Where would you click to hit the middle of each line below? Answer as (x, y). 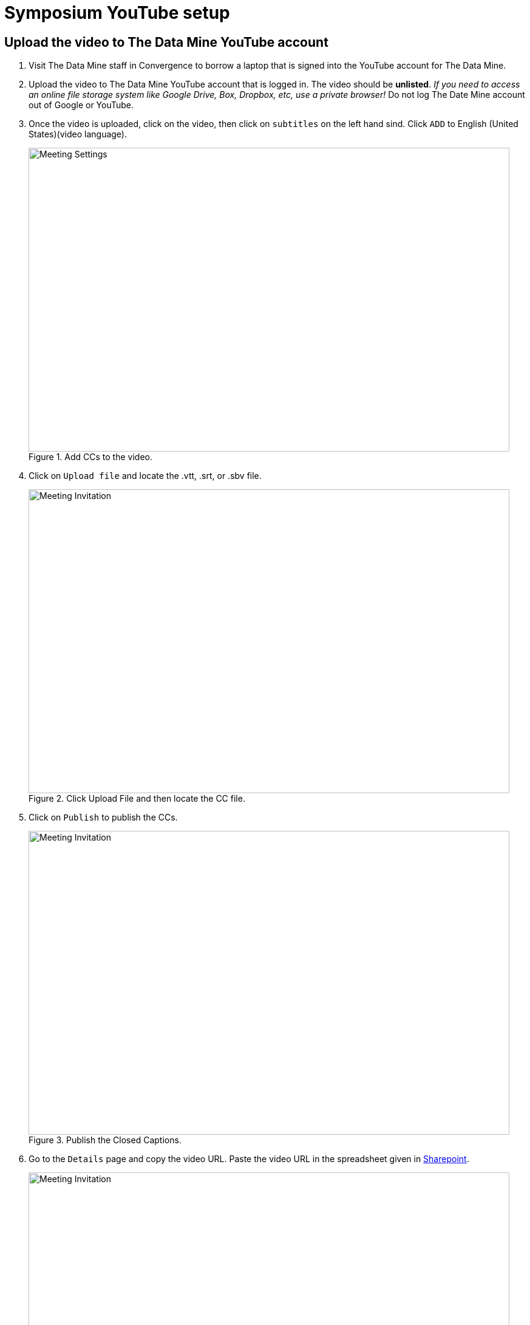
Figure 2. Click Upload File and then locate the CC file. (137, 799)
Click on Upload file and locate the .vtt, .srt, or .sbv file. (145, 476)
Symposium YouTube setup (117, 13)
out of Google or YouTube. (81, 105)
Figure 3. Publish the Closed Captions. (105, 1140)
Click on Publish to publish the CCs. (103, 817)
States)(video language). (78, 134)
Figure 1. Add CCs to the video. (90, 457)
